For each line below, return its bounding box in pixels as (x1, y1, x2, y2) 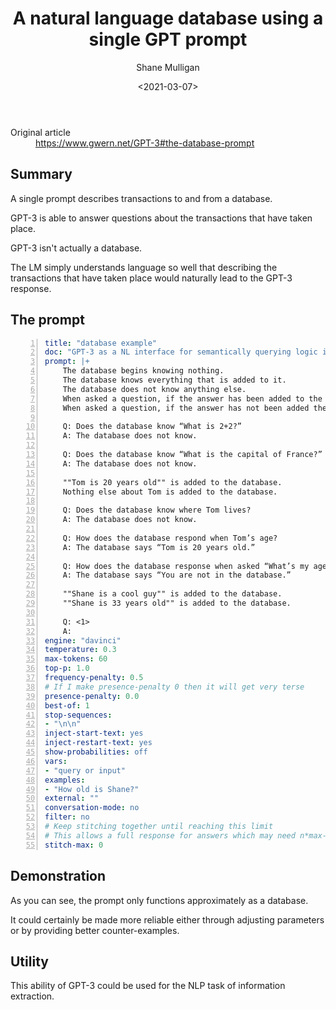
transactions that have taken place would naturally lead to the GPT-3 (10, 272, 293, 284)
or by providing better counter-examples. (10, 924, 180, 936)
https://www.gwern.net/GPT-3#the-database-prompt (35, 137, 255, 149)
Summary (10, 166, 73, 183)
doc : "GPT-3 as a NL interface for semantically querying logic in (44, 347, 332, 357)
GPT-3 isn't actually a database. (10, 242, 143, 254)
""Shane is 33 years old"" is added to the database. (62, 598, 292, 609)
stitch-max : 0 (44, 840, 104, 850)
